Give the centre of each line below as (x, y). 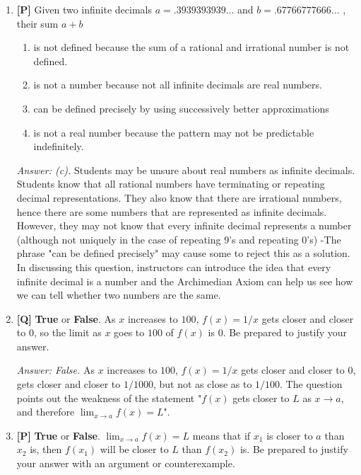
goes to (129, 332)
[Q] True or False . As (66, 318)
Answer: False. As (55, 370)
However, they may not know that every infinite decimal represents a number (184, 225)
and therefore (46, 412)
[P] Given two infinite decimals (84, 9)
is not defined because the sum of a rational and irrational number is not (191, 47)
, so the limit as (67, 332)
